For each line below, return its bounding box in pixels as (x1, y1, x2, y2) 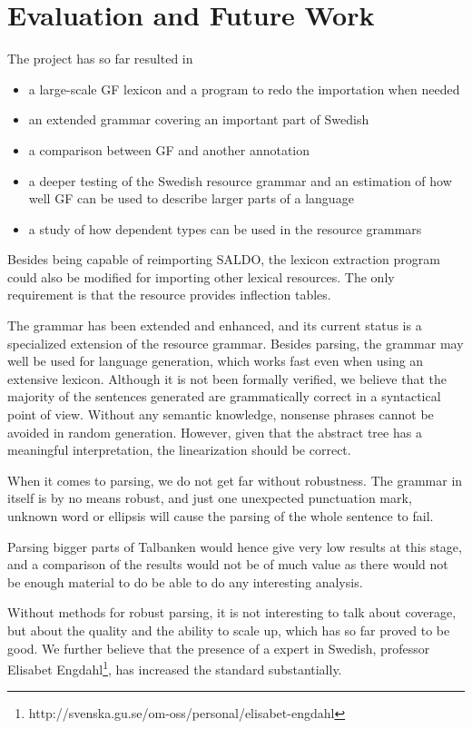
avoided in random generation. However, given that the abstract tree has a (7, 422, 422, 441)
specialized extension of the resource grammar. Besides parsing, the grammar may (7, 333, 464, 352)
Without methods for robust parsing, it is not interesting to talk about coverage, (7, 603, 457, 622)
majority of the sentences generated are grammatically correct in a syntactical (7, 387, 441, 406)
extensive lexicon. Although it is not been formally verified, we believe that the (7, 369, 447, 388)
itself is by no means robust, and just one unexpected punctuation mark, (7, 488, 412, 507)
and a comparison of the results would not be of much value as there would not (7, 555, 448, 574)
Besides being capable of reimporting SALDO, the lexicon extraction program (7, 250, 440, 269)
